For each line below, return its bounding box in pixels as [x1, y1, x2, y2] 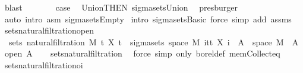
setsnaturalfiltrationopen [4, 24, 94, 36]
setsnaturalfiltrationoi [4, 58, 83, 71]
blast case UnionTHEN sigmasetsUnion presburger [4, 1, 238, 13]
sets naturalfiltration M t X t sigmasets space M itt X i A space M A [8, 35, 299, 48]
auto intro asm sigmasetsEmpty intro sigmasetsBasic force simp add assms [4, 12, 292, 25]
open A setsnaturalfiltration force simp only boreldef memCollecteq [4, 47, 280, 59]
